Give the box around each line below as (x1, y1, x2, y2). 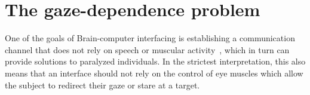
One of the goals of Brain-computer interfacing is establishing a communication (5, 32, 295, 44)
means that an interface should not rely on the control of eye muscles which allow (5, 66, 303, 79)
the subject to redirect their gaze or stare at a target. (5, 78, 200, 91)
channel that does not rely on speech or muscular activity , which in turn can (5, 43, 290, 56)
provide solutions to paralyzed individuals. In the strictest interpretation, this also (5, 55, 306, 68)
